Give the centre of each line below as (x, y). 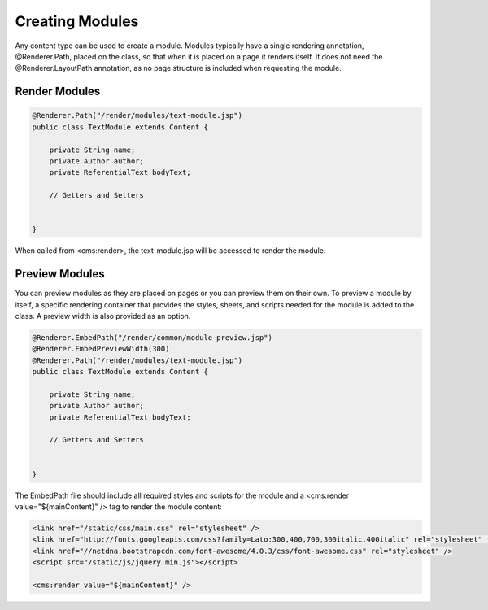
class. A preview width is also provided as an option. (103, 316)
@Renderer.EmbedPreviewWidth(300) (101, 349)
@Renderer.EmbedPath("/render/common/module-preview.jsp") (152, 337)
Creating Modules (77, 21)
